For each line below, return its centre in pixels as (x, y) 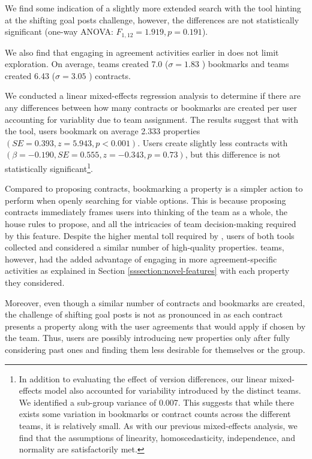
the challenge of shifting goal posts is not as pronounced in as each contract (144, 314)
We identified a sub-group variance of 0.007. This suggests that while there (157, 402)
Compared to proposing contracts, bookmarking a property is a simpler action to (154, 188)
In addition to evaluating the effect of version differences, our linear (143, 378)
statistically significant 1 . (49, 167)
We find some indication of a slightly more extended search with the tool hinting (153, 8)
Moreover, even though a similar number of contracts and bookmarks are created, (155, 302)
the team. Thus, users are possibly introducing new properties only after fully (148, 338)
